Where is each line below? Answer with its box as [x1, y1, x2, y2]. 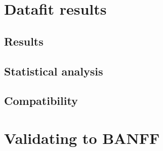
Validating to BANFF [4, 127, 160, 148]
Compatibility [4, 93, 78, 108]
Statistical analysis [4, 63, 103, 79]
